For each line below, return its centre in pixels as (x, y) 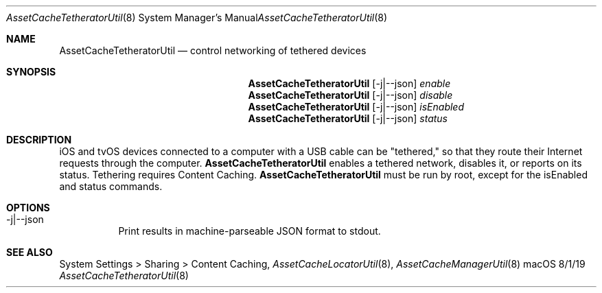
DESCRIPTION (39, 140)
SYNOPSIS (31, 72)
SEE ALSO (30, 252)
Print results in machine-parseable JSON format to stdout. (250, 231)
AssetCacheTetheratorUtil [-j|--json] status (348, 118)
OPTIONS (28, 208)
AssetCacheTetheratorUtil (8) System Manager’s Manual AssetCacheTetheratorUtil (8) (197, 17)
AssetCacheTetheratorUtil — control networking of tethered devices (213, 50)
